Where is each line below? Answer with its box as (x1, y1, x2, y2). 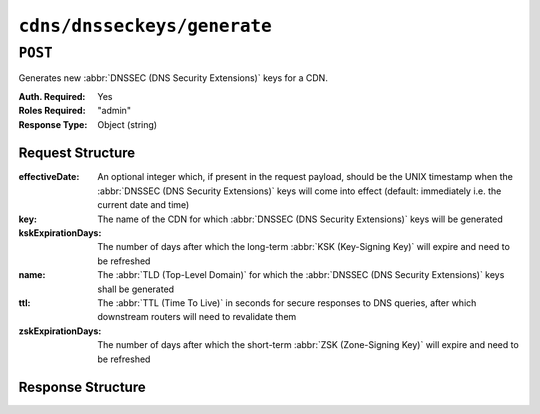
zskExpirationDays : (18, 325, 102, 337)
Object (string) (97, 118, 158, 130)
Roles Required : (18, 105, 86, 117)
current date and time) (97, 199, 190, 211)
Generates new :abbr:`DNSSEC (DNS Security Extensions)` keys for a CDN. (18, 72, 329, 84)
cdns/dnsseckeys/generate (18, 15, 272, 37)
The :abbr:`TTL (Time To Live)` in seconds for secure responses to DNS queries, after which (97, 296, 477, 309)
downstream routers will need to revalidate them (97, 311, 297, 323)
